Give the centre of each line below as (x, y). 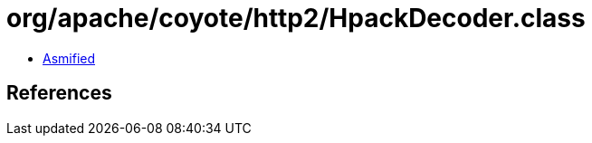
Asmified (69, 58)
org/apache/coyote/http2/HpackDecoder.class (296, 18)
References (59, 93)
